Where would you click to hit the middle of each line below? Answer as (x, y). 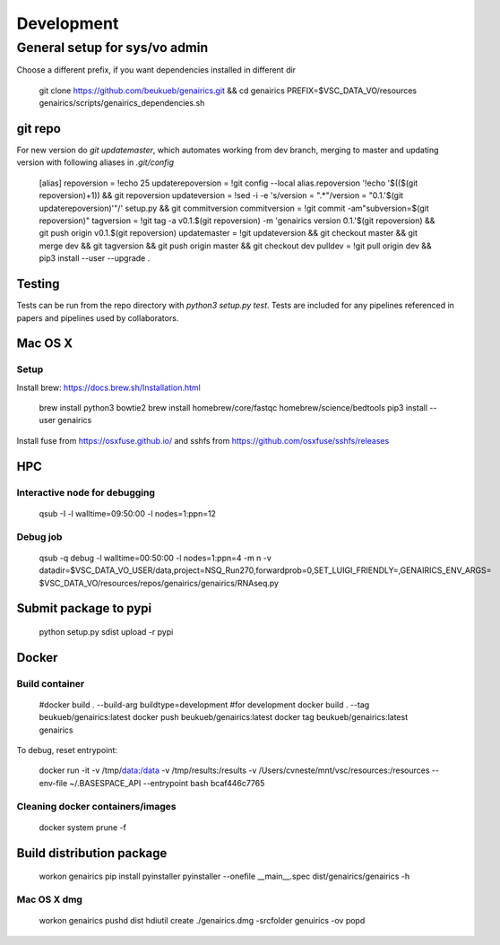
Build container (51, 683)
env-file (53, 783)
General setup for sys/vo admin (112, 48)
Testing (38, 284)
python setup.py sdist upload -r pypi (106, 631)
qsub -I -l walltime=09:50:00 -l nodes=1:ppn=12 (128, 513)
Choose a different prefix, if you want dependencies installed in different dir (156, 70)
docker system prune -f (83, 827)
